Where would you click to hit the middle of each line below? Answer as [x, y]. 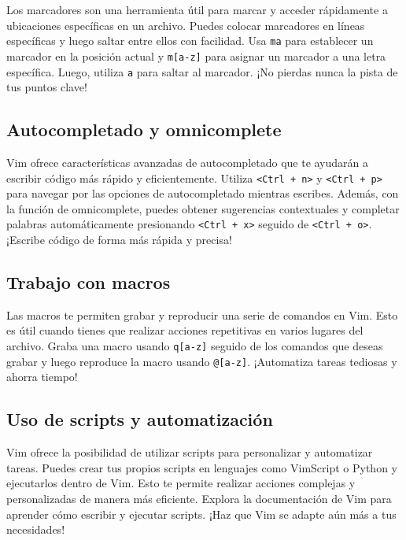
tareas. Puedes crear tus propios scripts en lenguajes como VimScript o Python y [202, 467]
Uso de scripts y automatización [140, 419]
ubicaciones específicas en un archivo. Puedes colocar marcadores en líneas [186, 25]
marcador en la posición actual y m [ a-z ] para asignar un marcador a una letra [196, 55]
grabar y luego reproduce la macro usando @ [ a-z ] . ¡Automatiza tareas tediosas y [202, 361]
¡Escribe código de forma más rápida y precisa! [119, 240]
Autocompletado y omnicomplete [144, 129]
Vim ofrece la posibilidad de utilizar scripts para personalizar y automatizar [190, 452]
